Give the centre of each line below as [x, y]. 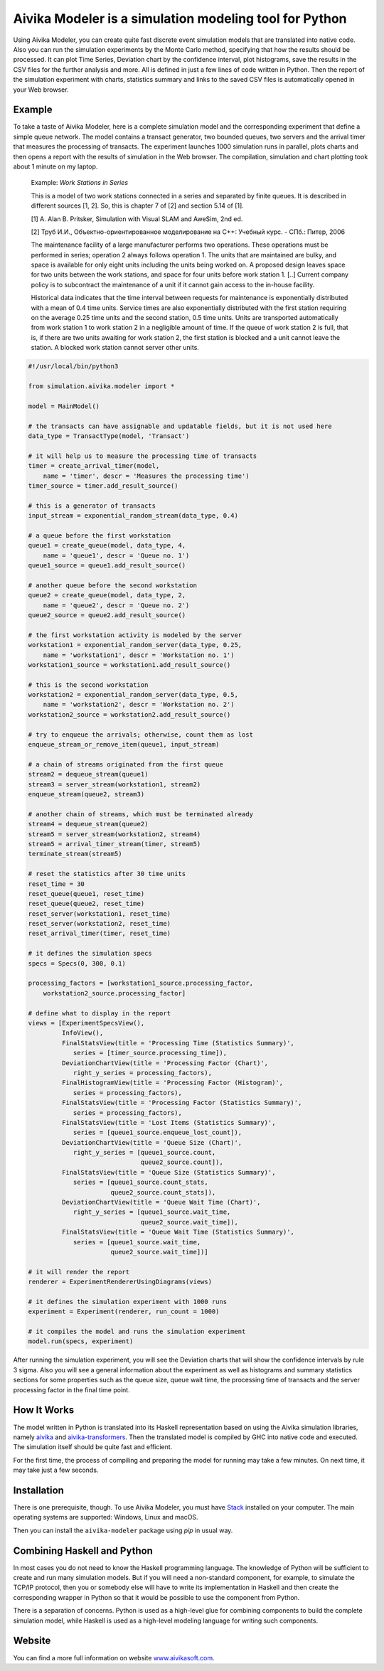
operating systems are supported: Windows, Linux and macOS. [106, 1517]
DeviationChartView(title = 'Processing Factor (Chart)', [165, 1063]
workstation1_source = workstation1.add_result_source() [129, 664]
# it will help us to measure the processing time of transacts [143, 456]
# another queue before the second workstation [112, 585]
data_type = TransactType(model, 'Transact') [109, 436]
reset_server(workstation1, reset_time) [99, 913]
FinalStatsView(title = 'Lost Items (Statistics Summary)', [169, 1122]
